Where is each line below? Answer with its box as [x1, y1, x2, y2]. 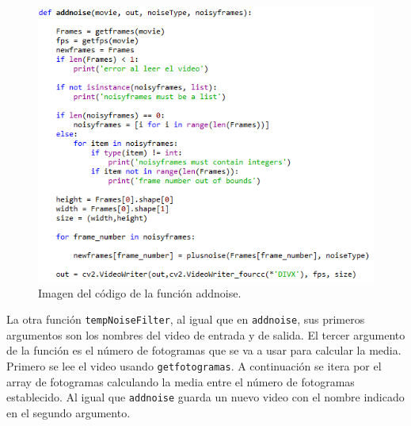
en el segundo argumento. [6, 404, 131, 420]
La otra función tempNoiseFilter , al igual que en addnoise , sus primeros [6, 311, 365, 328]
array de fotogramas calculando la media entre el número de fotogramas [6, 373, 355, 390]
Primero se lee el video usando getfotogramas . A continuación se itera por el [6, 358, 382, 374]
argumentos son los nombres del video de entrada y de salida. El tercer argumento [6, 326, 405, 343]
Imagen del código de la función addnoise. [38, 284, 242, 301]
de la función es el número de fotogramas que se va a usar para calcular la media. [6, 342, 401, 359]
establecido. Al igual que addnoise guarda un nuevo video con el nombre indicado [6, 389, 405, 405]
